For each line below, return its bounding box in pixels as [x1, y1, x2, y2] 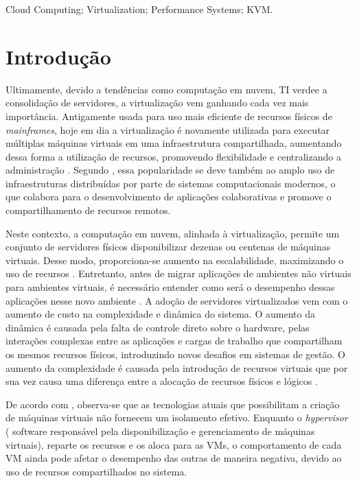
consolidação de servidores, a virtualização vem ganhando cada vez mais [5, 95, 309, 110]
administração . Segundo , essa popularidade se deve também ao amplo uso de [5, 163, 335, 177]
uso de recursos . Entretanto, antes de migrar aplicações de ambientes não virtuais [5, 266, 352, 281]
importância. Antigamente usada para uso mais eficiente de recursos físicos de [5, 108, 332, 123]
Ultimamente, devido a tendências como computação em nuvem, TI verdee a [5, 82, 327, 96]
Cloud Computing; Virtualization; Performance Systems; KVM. [5, 2, 273, 16]
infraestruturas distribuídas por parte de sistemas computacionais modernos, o [5, 176, 336, 190]
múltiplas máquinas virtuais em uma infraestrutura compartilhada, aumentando [5, 136, 342, 150]
